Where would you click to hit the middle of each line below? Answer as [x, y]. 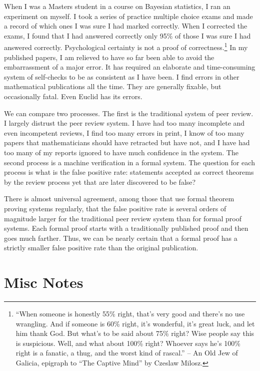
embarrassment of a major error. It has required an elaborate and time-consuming [130, 67]
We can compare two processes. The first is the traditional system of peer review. [129, 113]
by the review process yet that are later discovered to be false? [100, 181]
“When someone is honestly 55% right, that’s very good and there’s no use [130, 314]
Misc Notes [44, 282]
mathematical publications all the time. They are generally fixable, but [113, 86]
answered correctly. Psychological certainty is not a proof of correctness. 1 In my [126, 47]
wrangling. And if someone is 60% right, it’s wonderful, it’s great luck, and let [135, 323]
